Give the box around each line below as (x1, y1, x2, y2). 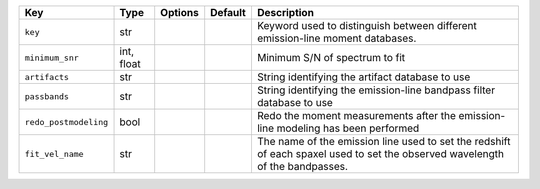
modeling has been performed (276, 121, 420, 135)
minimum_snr (24, 52, 79, 63)
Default (210, 6, 247, 19)
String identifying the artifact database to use (256, 70, 471, 84)
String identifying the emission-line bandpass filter (256, 83, 495, 97)
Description (256, 6, 315, 19)
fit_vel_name (24, 148, 84, 159)
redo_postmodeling (24, 116, 109, 127)
